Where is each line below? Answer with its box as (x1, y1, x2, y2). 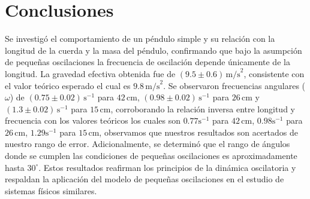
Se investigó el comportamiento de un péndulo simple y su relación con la (5, 32, 275, 45)
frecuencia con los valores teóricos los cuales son (5, 114, 180, 127)
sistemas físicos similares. (5, 184, 97, 197)
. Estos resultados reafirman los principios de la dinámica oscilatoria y (38, 161, 296, 173)
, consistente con (243, 67, 305, 79)
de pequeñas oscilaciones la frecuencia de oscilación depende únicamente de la (5, 56, 290, 68)
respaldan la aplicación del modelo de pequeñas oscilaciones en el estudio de (5, 173, 284, 185)
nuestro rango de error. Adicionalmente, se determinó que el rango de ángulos (5, 137, 290, 150)
